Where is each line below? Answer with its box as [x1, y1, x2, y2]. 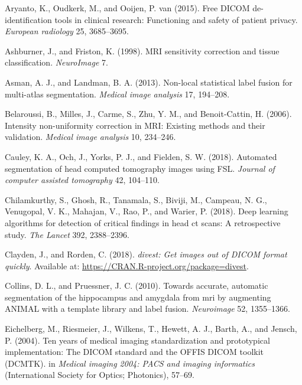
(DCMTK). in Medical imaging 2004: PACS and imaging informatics [5, 357, 255, 369]
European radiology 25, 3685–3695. [5, 25, 129, 37]
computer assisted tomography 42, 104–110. [5, 174, 160, 186]
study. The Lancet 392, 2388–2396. [5, 228, 129, 240]
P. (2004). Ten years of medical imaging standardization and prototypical [5, 334, 270, 346]
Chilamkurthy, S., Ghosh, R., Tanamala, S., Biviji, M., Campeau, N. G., [5, 193, 267, 205]
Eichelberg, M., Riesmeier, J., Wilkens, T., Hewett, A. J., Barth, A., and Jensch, [5, 322, 297, 335]
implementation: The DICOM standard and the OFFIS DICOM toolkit [5, 345, 264, 358]
